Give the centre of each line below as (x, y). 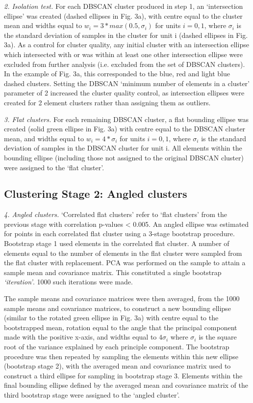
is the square (218, 337)
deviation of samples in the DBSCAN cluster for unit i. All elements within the (123, 148)
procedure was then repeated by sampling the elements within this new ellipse (121, 356)
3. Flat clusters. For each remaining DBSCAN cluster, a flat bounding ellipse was (126, 119)
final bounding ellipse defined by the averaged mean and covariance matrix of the (126, 385)
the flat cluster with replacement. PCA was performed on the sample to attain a (125, 263)
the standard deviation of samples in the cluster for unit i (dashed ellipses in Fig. (126, 35)
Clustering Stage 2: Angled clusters (96, 194)
